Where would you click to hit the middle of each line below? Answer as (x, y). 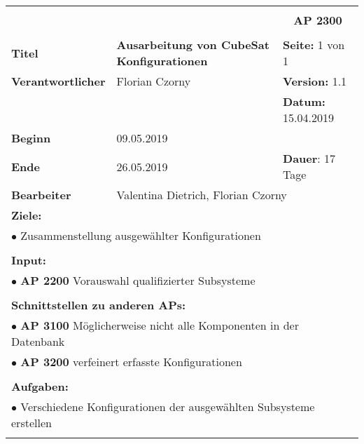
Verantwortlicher (58, 81)
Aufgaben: (40, 386)
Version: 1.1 (315, 81)
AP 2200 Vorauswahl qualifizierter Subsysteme (138, 280)
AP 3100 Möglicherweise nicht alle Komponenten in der (160, 325)
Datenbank (38, 341)
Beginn (31, 138)
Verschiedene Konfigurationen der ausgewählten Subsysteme (168, 406)
